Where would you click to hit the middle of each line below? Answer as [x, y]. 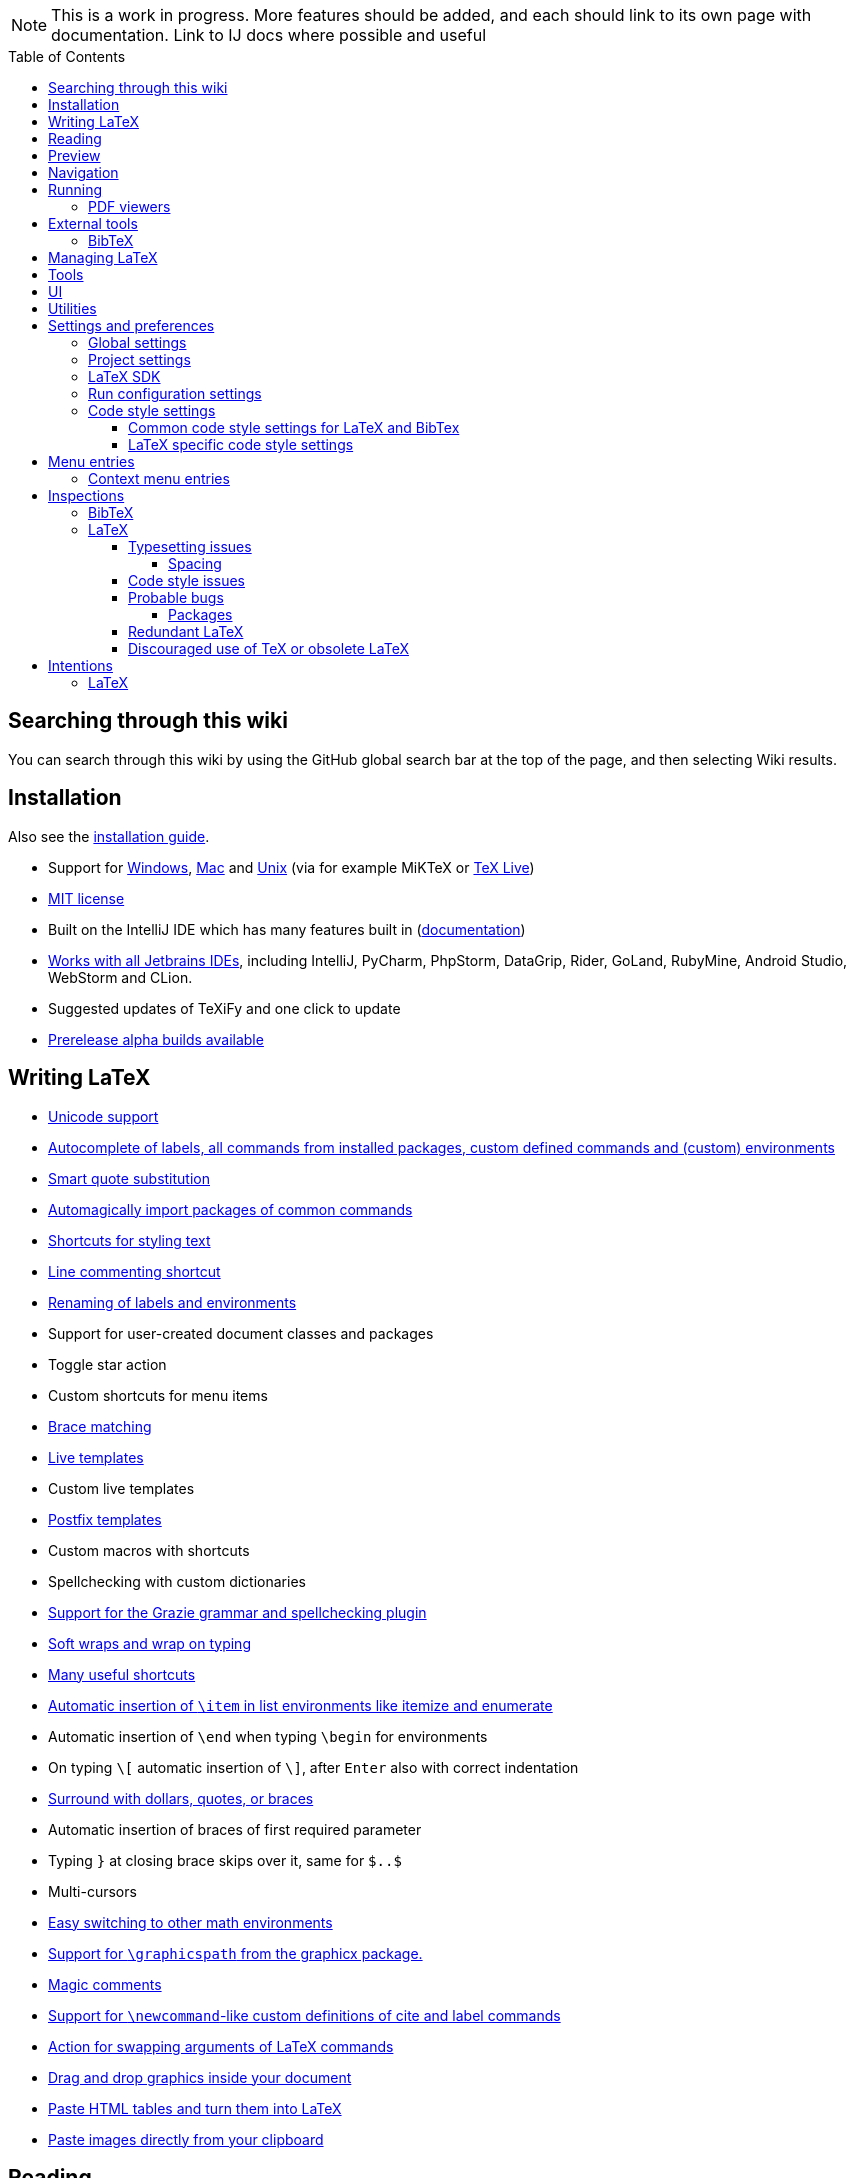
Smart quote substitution [129, 1178]
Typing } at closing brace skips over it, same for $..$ [225, 1860]
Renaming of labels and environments [172, 1302]
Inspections [86, 495]
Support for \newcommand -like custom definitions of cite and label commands [304, 2015]
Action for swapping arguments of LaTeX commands [221, 2046]
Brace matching [100, 1426]
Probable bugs [176, 597]
